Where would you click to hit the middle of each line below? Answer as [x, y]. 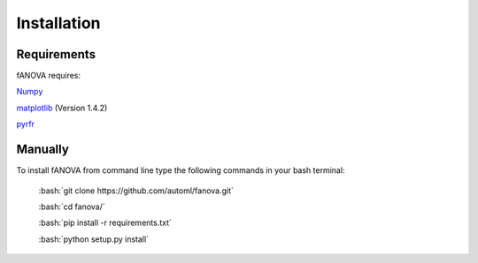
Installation [58, 23]
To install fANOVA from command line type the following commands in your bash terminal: [181, 170]
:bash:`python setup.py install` [94, 239]
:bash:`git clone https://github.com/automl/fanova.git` [136, 191]
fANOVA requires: [49, 76]
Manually [43, 150]
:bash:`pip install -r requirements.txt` [105, 223]
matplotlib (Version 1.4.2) [62, 108]
